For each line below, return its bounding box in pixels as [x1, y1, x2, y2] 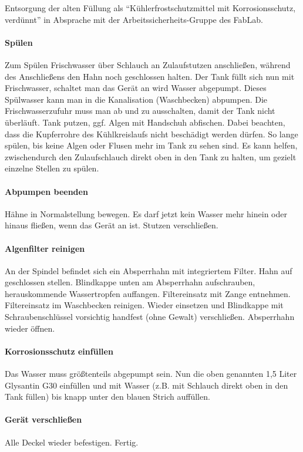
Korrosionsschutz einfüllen [5, 345, 113, 357]
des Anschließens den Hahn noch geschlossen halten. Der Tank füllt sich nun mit [5, 70, 295, 82]
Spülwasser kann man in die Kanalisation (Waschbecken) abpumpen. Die [5, 93, 268, 105]
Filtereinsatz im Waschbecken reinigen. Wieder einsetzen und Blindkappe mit [5, 299, 284, 311]
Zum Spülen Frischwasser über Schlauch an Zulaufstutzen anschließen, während [5, 58, 291, 70]
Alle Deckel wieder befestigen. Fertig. [5, 436, 139, 448]
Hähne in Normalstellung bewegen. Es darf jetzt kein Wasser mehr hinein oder [5, 207, 287, 220]
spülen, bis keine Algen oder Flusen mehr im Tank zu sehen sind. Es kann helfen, [5, 139, 298, 151]
